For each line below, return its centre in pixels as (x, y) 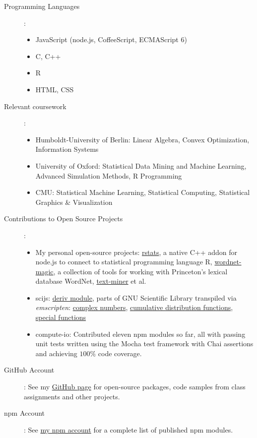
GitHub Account (29, 370)
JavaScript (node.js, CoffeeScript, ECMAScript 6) (111, 39)
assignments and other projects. (72, 396)
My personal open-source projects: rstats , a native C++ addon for (136, 252)
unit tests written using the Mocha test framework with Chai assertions (144, 344)
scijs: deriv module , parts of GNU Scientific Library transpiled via (136, 297)
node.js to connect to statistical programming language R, (124, 262)
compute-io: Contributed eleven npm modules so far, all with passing (140, 334)
